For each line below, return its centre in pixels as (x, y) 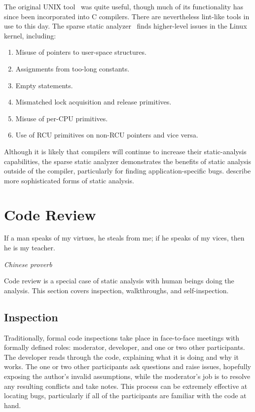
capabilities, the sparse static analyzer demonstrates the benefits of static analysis (127, 161)
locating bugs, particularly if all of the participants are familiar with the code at (125, 395)
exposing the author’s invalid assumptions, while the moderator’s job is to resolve (127, 376)
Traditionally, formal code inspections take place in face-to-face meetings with (122, 337)
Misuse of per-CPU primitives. (62, 118)
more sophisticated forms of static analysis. (69, 180)
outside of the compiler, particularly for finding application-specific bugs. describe (127, 171)
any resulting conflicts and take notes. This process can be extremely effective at (126, 386)
